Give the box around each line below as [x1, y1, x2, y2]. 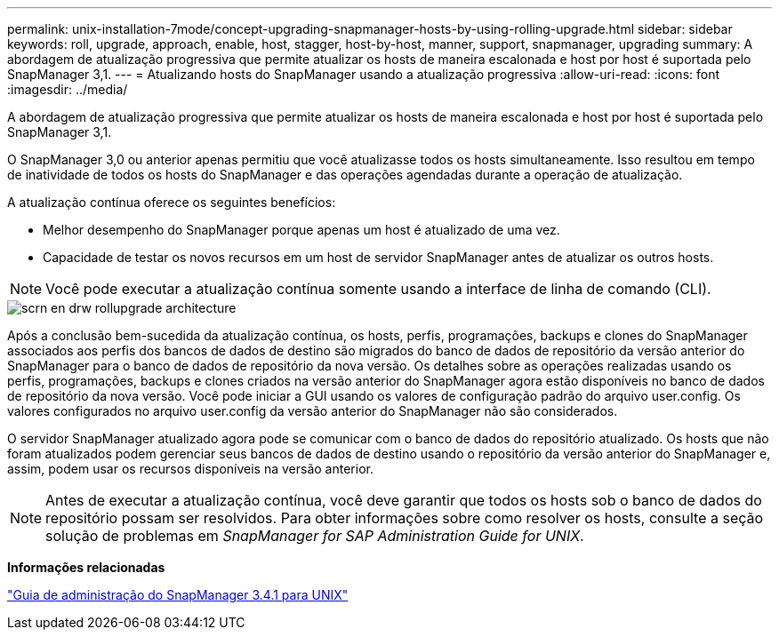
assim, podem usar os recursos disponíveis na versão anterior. [7, 461, 373, 476]
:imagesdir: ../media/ [7, 82, 128, 97]
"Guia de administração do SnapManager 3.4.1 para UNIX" [7, 587, 349, 602]
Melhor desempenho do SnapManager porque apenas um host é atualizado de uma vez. [43, 222, 560, 237]
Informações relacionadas [7, 560, 165, 575]
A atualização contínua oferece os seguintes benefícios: [7, 195, 336, 210]
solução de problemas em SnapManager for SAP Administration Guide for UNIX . [45, 527, 584, 545]
